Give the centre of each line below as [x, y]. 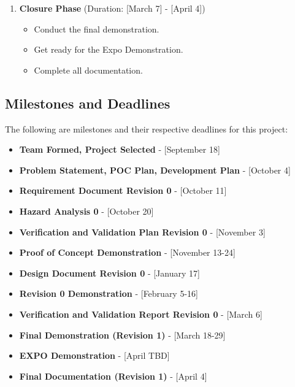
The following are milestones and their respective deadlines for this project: [147, 128]
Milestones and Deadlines [88, 103]
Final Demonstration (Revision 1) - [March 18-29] [122, 335]
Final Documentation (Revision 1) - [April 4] [113, 376]
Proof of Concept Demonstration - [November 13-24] [127, 252]
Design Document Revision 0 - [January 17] [109, 273]
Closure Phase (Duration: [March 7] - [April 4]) [112, 8]
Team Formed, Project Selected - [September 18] [120, 149]
